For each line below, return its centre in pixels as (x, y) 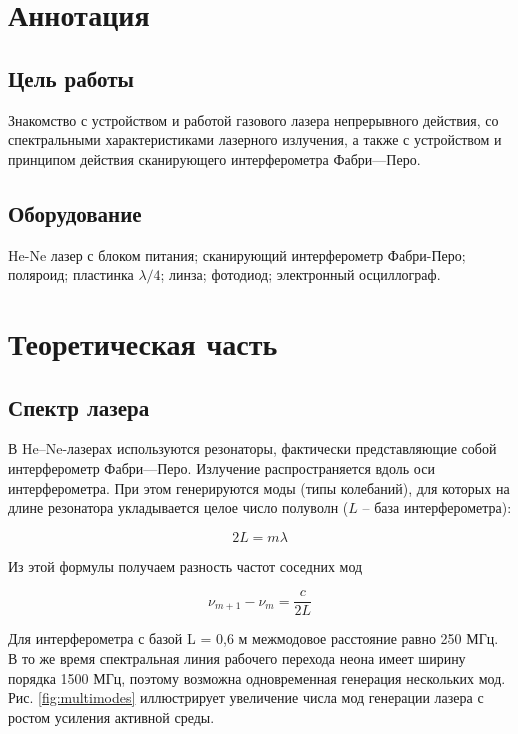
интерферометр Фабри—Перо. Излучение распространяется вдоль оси (221, 467)
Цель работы (71, 77)
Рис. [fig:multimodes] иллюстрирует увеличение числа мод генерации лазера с (246, 697)
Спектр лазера (79, 406)
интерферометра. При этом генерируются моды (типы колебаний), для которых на (259, 487)
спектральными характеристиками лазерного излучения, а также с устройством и (255, 139)
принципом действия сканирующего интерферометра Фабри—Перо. (214, 158)
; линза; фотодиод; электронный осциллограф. (300, 274)
